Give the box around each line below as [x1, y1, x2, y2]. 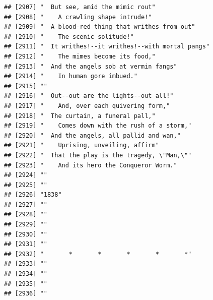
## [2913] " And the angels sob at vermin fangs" [4, 63, 177, 70]
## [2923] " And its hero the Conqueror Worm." [4, 161, 177, 169]
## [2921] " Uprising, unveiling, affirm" [4, 142, 159, 149]
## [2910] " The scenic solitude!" [4, 33, 134, 40]
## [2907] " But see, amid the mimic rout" [4, 4, 156, 11]
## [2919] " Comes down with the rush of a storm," [4, 122, 192, 130]
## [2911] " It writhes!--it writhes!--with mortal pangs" [4, 43, 210, 50]
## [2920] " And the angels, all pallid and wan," [4, 132, 181, 139]
